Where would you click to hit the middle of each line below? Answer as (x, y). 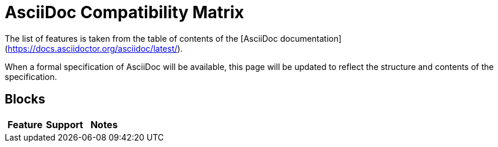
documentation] (311, 38)
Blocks (25, 99)
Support (65, 124)
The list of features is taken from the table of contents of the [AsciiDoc (141, 38)
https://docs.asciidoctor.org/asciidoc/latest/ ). (95, 48)
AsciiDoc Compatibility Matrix (124, 12)
